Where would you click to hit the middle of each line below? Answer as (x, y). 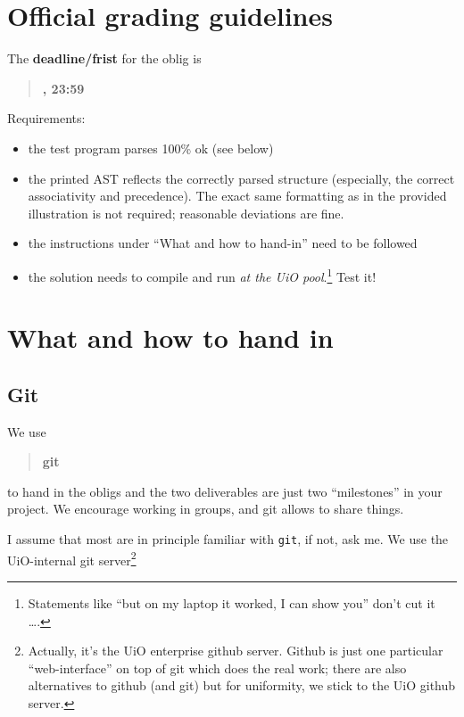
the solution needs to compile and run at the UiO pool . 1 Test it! (202, 275)
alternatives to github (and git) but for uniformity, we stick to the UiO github (242, 685)
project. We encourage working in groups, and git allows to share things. (206, 509)
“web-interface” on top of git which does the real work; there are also (217, 668)
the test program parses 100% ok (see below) (151, 148)
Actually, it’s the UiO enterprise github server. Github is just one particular (236, 651)
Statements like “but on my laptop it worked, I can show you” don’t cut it (232, 602)
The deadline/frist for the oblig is (104, 58)
